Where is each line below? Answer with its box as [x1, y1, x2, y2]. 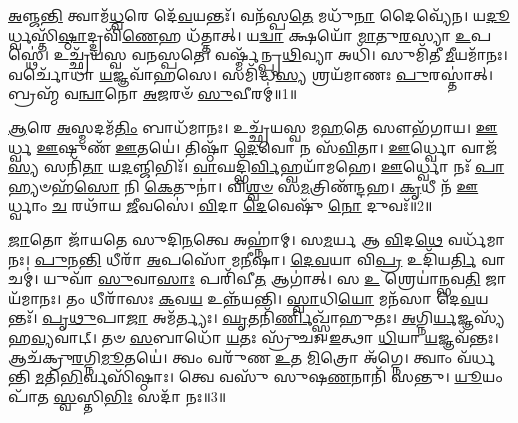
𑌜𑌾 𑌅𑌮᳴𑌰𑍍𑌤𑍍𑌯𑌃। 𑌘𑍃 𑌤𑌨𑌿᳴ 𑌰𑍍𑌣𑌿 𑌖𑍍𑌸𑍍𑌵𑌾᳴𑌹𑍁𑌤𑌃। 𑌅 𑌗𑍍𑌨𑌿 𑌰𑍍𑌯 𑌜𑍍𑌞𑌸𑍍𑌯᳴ [126, 307, 505, 328]
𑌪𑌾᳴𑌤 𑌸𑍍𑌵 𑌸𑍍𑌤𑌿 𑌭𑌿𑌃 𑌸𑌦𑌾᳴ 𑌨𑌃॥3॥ [8, 385, 227, 406]
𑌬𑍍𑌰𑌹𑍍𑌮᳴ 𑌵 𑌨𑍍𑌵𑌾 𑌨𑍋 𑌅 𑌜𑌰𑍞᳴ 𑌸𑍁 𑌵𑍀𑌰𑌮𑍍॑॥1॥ [8, 83, 298, 104]
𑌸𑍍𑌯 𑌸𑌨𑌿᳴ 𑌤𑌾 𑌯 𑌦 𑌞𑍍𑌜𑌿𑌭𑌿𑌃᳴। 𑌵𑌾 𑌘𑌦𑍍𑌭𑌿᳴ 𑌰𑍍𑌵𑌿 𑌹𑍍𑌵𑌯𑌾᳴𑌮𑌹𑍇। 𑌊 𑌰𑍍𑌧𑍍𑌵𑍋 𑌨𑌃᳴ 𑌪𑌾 [8, 156, 505, 177]
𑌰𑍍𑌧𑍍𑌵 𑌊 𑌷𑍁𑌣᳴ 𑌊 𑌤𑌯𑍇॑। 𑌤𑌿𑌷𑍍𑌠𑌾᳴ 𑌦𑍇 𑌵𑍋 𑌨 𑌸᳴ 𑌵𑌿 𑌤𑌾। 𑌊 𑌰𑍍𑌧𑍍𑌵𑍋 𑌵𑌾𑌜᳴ [8, 136, 498, 157]
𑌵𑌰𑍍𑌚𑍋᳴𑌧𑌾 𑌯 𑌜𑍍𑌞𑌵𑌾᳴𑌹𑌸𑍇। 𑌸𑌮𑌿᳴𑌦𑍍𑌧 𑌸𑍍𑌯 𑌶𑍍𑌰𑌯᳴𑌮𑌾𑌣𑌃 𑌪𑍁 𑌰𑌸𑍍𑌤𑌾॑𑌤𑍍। [8, 63, 494, 84]
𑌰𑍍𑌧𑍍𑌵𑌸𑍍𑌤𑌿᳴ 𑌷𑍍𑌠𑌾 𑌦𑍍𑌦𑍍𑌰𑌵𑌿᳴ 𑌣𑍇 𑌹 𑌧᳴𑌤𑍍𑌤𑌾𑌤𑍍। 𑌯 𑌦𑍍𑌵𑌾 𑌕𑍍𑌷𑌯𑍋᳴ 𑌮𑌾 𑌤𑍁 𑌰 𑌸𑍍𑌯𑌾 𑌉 [8, 24, 471, 45]
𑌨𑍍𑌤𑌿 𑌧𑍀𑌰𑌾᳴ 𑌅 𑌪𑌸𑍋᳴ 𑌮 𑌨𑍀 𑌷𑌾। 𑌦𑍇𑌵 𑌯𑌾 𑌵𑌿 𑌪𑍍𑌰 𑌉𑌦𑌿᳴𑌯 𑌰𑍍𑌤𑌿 [78, 248, 477, 269]
